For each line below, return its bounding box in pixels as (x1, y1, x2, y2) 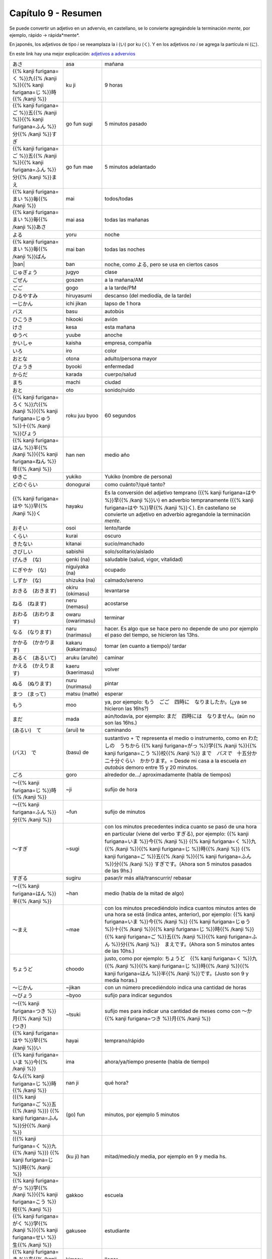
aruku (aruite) (65, 654, 98, 661)
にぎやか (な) (12, 567, 47, 574)
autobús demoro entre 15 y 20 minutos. (104, 764, 198, 771)
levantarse (104, 587, 129, 594)
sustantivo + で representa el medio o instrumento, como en (104, 735, 247, 742)
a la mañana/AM (104, 276, 144, 284)
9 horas (104, 82, 123, 89)
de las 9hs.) (104, 867, 133, 874)
